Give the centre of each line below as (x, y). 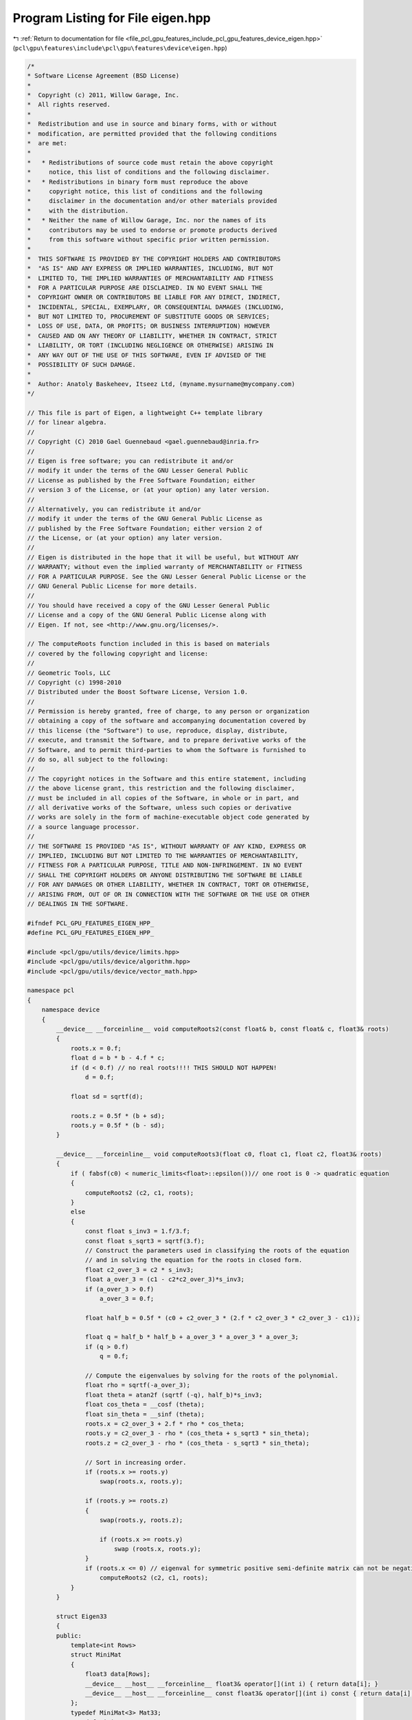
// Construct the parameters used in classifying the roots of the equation (217, 1250)
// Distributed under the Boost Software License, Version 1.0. (138, 692)
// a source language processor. (83, 827)
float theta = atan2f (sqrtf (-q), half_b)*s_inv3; (174, 1395)
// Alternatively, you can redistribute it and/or (114, 509)
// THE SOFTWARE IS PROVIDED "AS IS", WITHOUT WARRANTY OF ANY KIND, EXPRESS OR (167, 846)
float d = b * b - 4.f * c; (117, 1058)
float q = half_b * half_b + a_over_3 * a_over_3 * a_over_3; (192, 1337)
